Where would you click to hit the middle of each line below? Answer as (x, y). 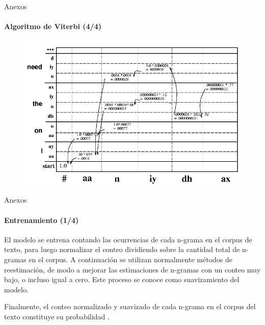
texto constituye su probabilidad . (57, 316)
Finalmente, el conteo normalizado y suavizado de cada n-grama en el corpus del (130, 306)
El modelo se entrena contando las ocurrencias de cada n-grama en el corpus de (128, 239)
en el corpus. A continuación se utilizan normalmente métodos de (130, 259)
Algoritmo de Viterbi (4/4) (53, 26)
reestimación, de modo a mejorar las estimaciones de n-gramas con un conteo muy (132, 269)
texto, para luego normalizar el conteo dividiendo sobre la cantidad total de (122, 249)
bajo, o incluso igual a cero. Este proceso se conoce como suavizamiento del (122, 279)
